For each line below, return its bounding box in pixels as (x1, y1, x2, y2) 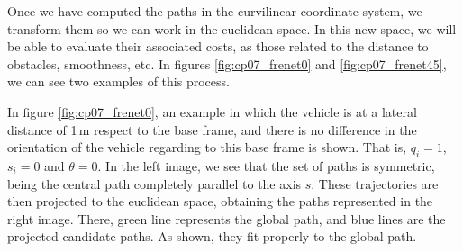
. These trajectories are (311, 174, 439, 193)
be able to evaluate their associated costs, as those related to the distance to (7, 37, 429, 56)
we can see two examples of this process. (7, 72, 230, 91)
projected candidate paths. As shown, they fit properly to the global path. (7, 227, 417, 246)
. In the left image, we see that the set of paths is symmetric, (97, 156, 435, 175)
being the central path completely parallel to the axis (7, 174, 302, 193)
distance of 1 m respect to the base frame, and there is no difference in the (7, 120, 417, 139)
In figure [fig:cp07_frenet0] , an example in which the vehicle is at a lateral (7, 102, 417, 121)
